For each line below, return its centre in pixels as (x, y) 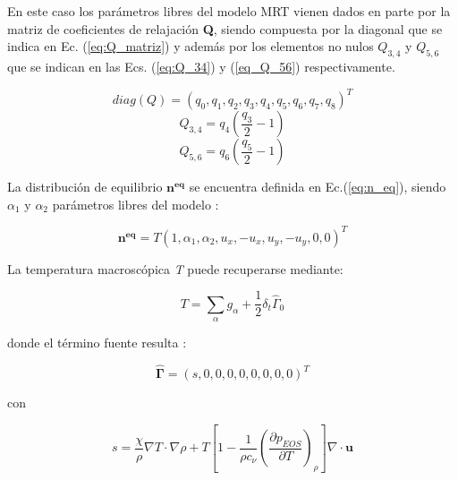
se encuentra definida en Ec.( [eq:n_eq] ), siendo (318, 187)
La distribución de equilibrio (85, 187)
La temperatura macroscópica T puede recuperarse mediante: (175, 268)
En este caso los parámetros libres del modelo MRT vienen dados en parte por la (229, 11)
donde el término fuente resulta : (97, 343)
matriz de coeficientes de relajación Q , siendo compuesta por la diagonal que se (225, 28)
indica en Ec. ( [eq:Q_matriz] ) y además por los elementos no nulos (191, 46)
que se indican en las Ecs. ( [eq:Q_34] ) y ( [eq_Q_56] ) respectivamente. (201, 66)
